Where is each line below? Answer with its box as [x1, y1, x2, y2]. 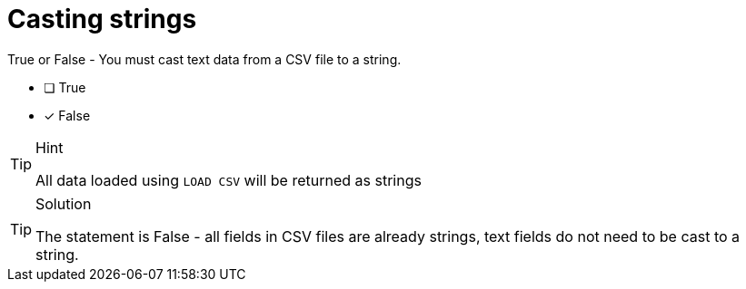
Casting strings [7, 4, 197, 34]
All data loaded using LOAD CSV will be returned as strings [35, 170, 422, 189]
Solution [35, 194, 92, 213]
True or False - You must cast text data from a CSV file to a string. [7, 51, 402, 67]
